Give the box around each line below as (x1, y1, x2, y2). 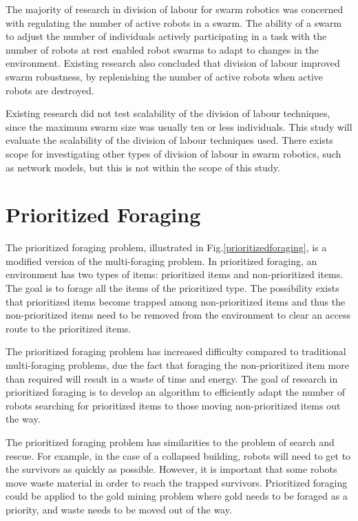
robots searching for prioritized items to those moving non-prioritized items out (6, 398, 341, 412)
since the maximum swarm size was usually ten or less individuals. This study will (6, 119, 352, 134)
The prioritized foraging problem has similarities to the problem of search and (6, 434, 335, 449)
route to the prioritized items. (6, 321, 131, 335)
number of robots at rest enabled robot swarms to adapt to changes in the (6, 42, 319, 56)
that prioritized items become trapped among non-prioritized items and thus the (6, 294, 346, 308)
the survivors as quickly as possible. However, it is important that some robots (6, 462, 337, 476)
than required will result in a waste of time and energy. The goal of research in (6, 371, 338, 385)
